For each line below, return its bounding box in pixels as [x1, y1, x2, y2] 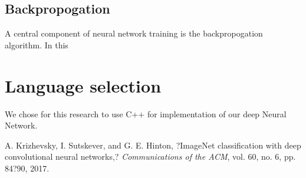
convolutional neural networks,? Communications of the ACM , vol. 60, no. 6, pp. [5, 150, 296, 163]
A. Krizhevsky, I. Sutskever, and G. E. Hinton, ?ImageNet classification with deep [5, 139, 301, 151]
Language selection [5, 73, 162, 97]
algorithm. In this [5, 38, 68, 51]
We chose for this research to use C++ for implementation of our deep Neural [5, 107, 287, 120]
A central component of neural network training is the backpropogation [5, 27, 263, 39]
